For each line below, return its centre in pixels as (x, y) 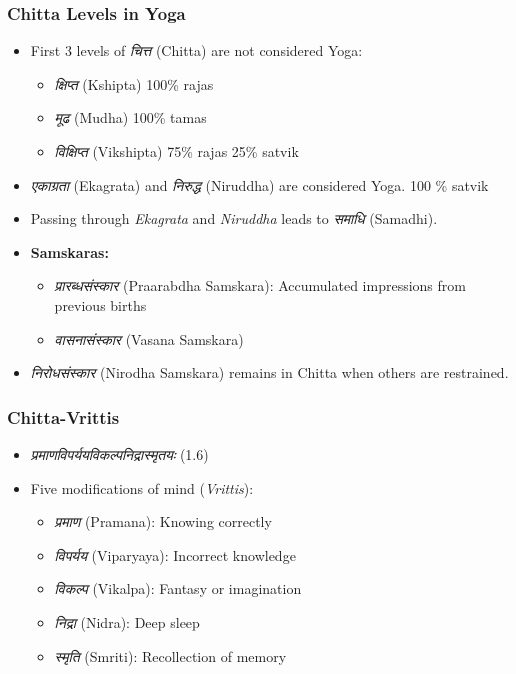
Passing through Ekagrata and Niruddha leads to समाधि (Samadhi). (234, 218)
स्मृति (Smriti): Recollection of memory (170, 655)
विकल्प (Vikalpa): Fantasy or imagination (178, 588)
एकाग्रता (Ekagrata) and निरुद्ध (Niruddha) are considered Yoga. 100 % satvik (259, 184)
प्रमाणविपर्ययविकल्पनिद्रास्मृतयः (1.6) (119, 453)
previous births (100, 304)
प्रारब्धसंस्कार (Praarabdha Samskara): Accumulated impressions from (260, 285)
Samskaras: (69, 251)
